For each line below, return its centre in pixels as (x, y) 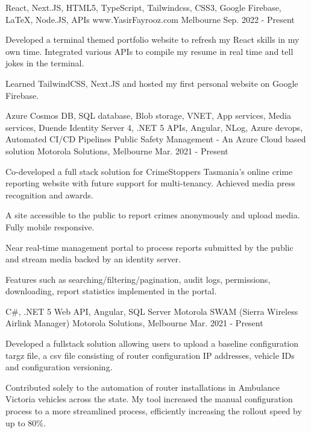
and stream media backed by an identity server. (93, 259)
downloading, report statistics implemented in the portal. (111, 291)
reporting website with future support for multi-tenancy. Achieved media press (150, 183)
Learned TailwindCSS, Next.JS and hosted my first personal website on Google (152, 83)
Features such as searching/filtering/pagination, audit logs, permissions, (138, 279)
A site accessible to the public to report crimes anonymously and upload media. (153, 215)
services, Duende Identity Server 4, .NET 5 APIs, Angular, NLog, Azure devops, (154, 127)
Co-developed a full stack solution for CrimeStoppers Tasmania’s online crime (149, 171)
